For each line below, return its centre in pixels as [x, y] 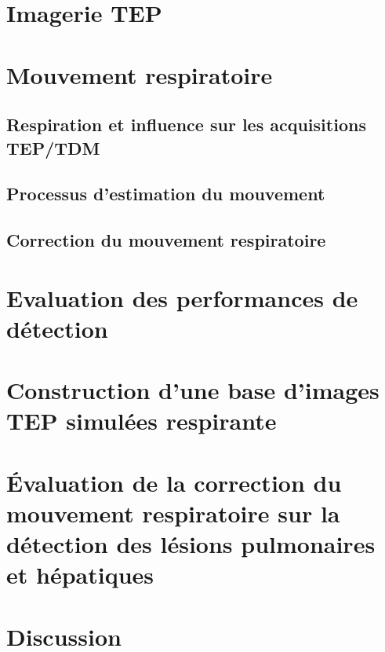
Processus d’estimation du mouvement [166, 194]
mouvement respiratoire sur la [173, 513]
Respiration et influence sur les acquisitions [186, 125]
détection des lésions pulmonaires [191, 544]
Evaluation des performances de [182, 297]
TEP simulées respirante [142, 421]
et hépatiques [80, 575]
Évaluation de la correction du [174, 482]
